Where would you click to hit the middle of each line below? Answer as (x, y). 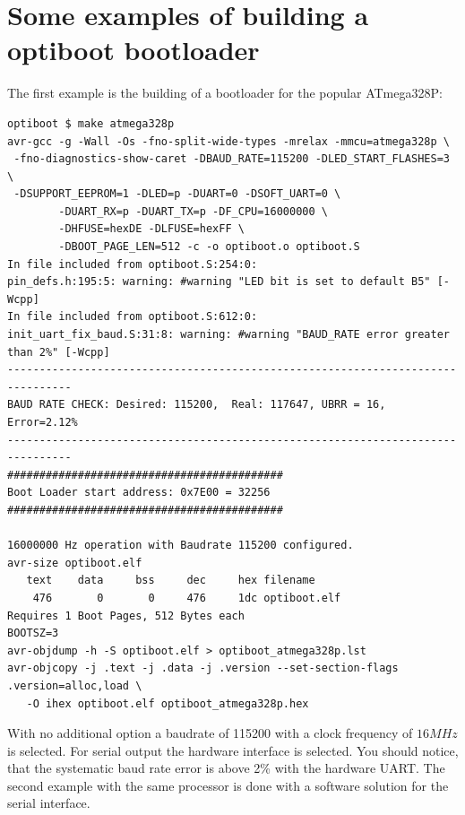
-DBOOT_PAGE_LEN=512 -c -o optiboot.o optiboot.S (209, 247)
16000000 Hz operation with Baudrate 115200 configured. (181, 546)
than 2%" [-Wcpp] (59, 352)
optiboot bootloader (133, 50)
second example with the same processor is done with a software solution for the (228, 785)
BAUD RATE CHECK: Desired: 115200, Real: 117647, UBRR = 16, (197, 405)
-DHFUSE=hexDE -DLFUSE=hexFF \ (151, 229)
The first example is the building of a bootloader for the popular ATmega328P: (225, 93)
